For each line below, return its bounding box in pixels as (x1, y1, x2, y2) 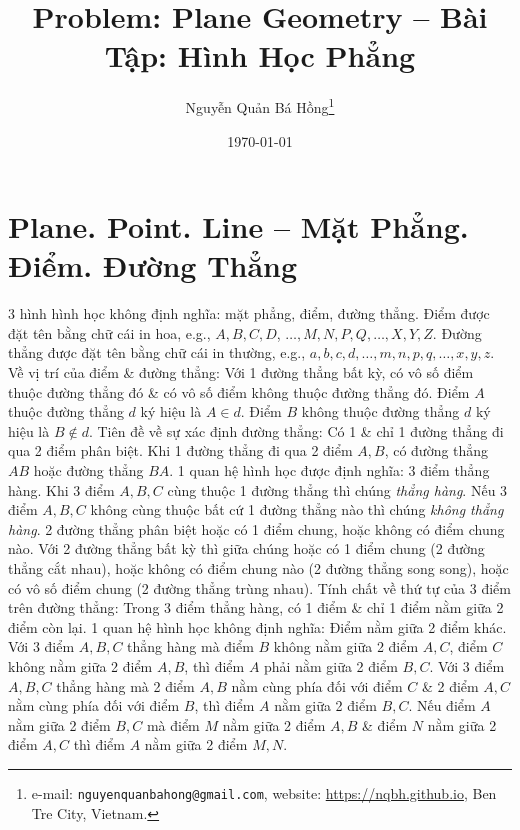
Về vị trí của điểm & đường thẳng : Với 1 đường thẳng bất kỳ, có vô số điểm (8, 362, 474, 383)
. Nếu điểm (408, 695, 476, 716)
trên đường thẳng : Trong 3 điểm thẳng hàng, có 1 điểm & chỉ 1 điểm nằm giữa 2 (8, 597, 504, 618)
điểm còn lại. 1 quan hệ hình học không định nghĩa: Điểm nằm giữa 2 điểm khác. (8, 616, 507, 637)
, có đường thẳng (384, 440, 489, 461)
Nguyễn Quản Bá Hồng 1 (185, 94, 335, 117)
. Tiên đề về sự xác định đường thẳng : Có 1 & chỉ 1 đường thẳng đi (88, 420, 504, 441)
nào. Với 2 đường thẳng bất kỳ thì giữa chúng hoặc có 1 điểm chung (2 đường (8, 538, 485, 559)
